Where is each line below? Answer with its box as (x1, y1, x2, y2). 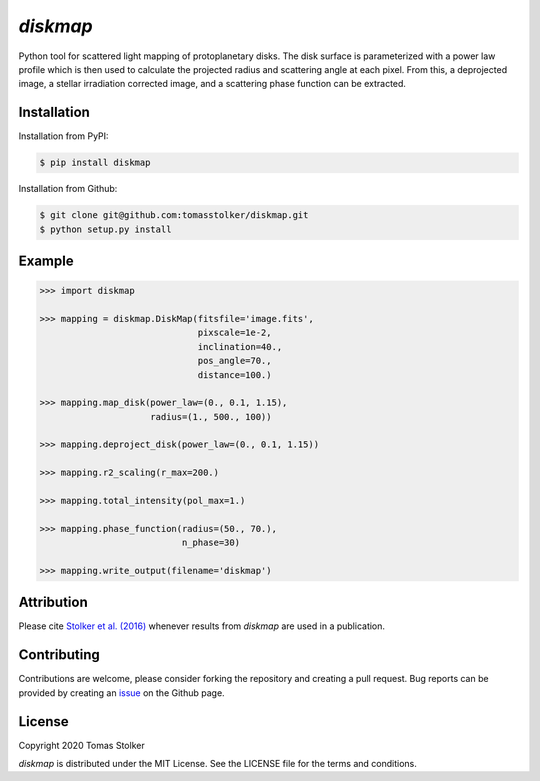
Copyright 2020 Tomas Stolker (18, 739, 145, 751)
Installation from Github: (18, 183, 118, 195)
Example (18, 252, 74, 269)
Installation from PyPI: (18, 130, 109, 142)
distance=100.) (197, 369, 272, 380)
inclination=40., (197, 341, 283, 352)
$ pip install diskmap (39, 157, 151, 169)
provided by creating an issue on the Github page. (18, 686, 225, 699)
